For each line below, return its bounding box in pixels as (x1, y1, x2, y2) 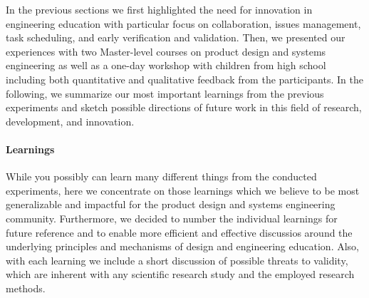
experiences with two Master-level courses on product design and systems (6, 43, 326, 58)
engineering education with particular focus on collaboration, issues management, (6, 16, 361, 31)
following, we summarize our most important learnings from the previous (6, 86, 324, 101)
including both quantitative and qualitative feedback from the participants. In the (6, 71, 363, 86)
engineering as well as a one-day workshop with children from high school (6, 58, 326, 73)
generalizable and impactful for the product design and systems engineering (6, 197, 336, 212)
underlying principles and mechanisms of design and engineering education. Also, (6, 239, 359, 254)
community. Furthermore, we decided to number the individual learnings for (6, 210, 338, 225)
